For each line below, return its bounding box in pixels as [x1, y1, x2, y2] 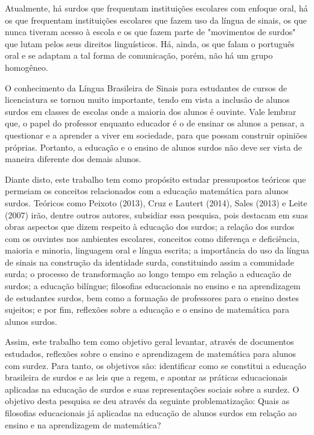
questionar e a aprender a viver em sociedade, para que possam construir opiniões [5, 128, 307, 141]
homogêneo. [5, 61, 48, 73]
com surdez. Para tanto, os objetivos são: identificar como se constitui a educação [5, 359, 306, 371]
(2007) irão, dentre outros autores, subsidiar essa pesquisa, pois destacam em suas [5, 208, 308, 221]
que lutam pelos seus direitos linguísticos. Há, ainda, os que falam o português [5, 37, 295, 50]
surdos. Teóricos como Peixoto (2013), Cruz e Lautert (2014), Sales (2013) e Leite [5, 196, 307, 209]
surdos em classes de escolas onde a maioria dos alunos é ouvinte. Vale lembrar [5, 105, 296, 117]
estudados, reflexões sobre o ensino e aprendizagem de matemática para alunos [5, 347, 296, 360]
